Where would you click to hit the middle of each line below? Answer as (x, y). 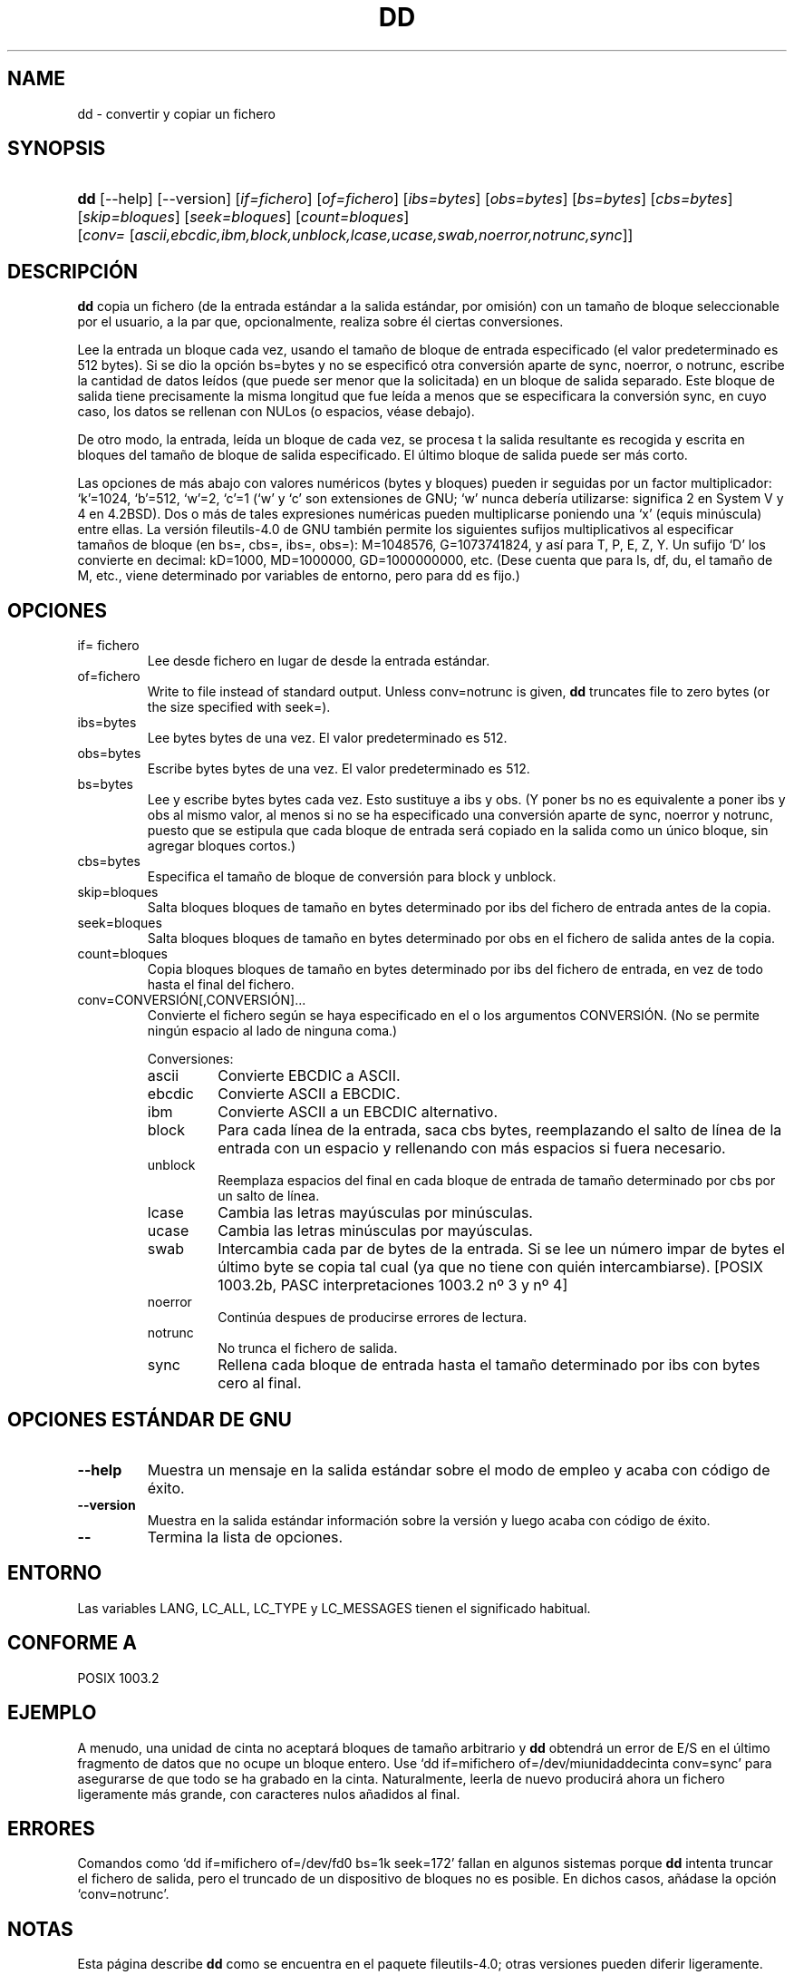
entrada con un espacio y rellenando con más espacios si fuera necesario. (472, 1148)
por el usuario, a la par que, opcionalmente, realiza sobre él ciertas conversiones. (320, 322)
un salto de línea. (269, 1196)
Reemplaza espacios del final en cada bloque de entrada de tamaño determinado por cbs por (497, 1181)
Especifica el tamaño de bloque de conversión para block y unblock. (352, 877)
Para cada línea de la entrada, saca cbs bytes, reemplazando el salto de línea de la (500, 1130)
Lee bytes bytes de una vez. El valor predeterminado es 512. (327, 738)
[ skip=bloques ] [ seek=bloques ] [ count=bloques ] (243, 217)
